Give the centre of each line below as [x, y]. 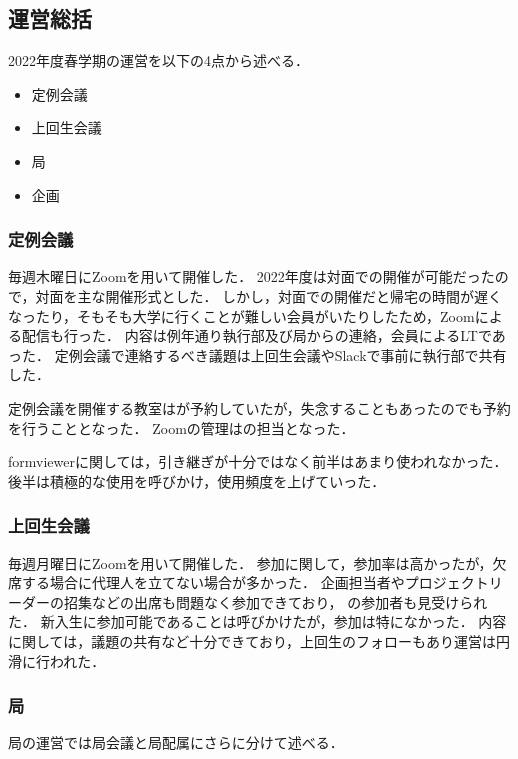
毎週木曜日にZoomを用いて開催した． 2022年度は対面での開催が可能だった [251, 276]
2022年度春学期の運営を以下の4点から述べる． [158, 60]
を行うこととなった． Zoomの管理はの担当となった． [181, 427]
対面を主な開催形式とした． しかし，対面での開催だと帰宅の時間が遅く [269, 295]
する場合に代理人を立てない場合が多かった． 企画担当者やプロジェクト [255, 582]
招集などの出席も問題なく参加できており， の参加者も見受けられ [275, 601]
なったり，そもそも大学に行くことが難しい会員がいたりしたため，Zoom [241, 315]
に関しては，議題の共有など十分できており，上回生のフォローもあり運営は [252, 640]
